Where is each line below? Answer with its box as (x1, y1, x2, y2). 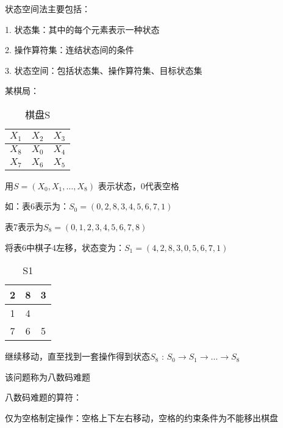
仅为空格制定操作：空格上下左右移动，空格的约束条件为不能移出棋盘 (5, 411, 278, 424)
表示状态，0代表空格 (98, 179, 179, 192)
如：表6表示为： (5, 200, 69, 212)
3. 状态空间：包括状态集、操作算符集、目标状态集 (5, 63, 202, 76)
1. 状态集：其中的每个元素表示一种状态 (5, 23, 160, 35)
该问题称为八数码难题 (5, 370, 90, 383)
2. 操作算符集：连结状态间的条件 (5, 43, 134, 56)
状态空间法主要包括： (5, 2, 90, 15)
